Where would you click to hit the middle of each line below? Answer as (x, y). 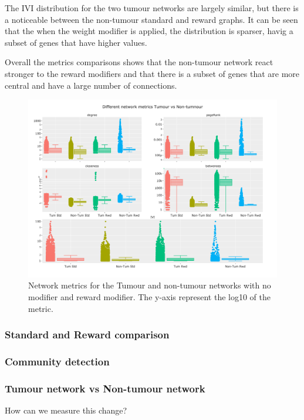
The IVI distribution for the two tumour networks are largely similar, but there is (152, 8)
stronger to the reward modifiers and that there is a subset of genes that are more (152, 73)
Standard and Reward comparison (87, 335)
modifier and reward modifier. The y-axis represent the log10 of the (149, 297)
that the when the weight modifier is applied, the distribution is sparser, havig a (149, 31)
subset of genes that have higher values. (76, 42)
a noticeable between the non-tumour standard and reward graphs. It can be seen (151, 19)
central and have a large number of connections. (91, 85)
